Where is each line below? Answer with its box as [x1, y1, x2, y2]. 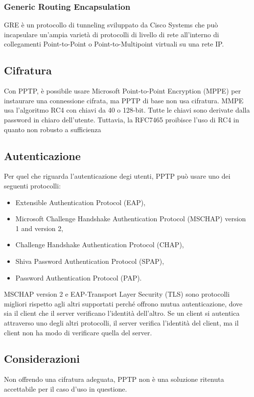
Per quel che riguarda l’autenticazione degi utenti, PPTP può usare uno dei [4, 171, 231, 181]
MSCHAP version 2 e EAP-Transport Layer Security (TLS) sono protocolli [4, 289, 230, 299]
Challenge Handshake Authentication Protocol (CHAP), [15, 239, 184, 250]
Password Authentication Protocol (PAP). [15, 272, 142, 282]
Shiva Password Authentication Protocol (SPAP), [15, 256, 164, 266]
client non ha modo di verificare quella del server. [4, 327, 152, 337]
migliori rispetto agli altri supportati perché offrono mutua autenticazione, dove [4, 298, 243, 308]
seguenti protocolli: [4, 180, 61, 190]
